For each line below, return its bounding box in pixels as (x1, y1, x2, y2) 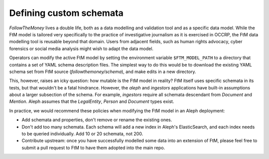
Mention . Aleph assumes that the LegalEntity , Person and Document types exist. (9, 98, 174, 104)
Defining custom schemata (9, 7, 124, 18)
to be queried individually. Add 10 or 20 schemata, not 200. (21, 131, 143, 137)
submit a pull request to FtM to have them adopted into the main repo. (21, 145, 165, 151)
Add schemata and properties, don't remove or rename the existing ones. (21, 117, 172, 123)
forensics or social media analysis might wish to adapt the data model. (9, 45, 154, 52)
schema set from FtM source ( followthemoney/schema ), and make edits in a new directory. (9, 69, 196, 75)
